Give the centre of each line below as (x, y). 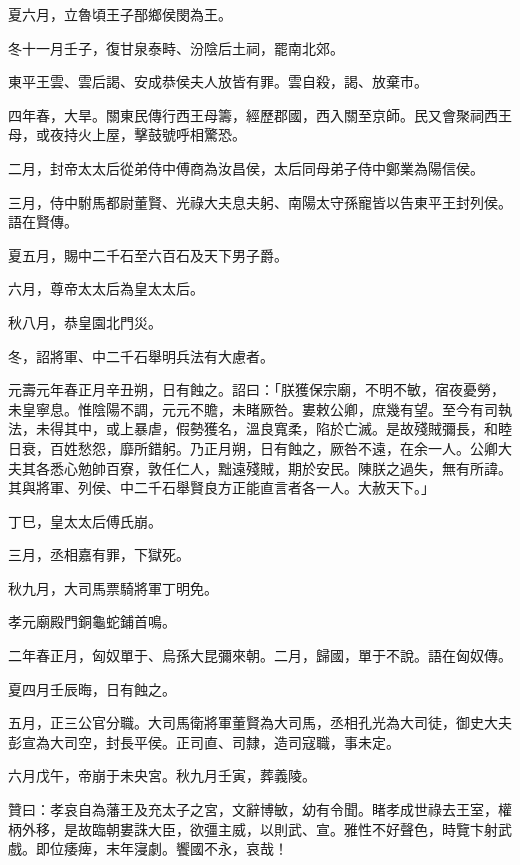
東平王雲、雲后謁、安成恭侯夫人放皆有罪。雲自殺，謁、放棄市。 (218, 81)
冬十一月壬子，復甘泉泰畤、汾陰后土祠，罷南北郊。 (176, 47)
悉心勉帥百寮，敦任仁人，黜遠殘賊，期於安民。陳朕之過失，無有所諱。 (280, 467)
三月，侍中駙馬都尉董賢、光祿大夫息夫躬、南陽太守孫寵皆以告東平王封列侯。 (260, 201)
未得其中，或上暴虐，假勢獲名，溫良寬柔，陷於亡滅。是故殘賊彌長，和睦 (273, 428)
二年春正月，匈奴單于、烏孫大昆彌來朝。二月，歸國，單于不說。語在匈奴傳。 (260, 655)
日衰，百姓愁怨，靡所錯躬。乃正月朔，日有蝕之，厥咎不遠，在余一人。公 (246, 447)
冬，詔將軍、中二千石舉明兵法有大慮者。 (141, 355)
